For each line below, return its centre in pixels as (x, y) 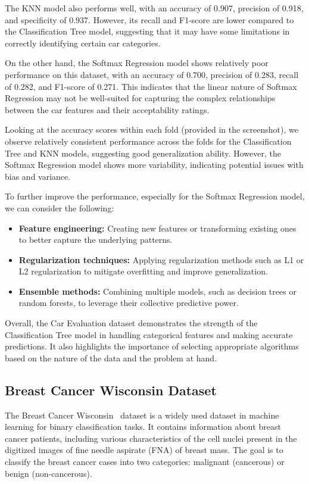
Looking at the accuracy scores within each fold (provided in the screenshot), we (152, 129)
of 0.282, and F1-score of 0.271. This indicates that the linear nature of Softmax (151, 86)
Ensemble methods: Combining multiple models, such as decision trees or (157, 291)
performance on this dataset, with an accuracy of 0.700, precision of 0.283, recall (152, 74)
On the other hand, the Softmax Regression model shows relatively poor (137, 63)
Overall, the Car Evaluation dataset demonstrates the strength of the (131, 323)
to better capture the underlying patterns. (96, 240)
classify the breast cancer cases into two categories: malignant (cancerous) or (145, 462)
